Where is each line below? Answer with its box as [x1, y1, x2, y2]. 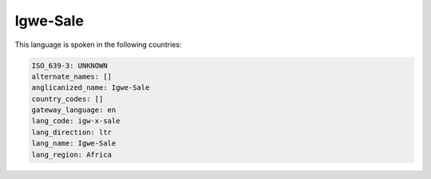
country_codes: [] [31, 94, 104, 103]
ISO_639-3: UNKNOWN [31, 60, 108, 70]
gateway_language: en [31, 106, 117, 115]
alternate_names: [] [31, 72, 112, 81]
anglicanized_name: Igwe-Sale [31, 84, 150, 92]
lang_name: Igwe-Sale [31, 139, 117, 148]
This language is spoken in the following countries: [14, 40, 182, 49]
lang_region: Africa [31, 150, 112, 159]
